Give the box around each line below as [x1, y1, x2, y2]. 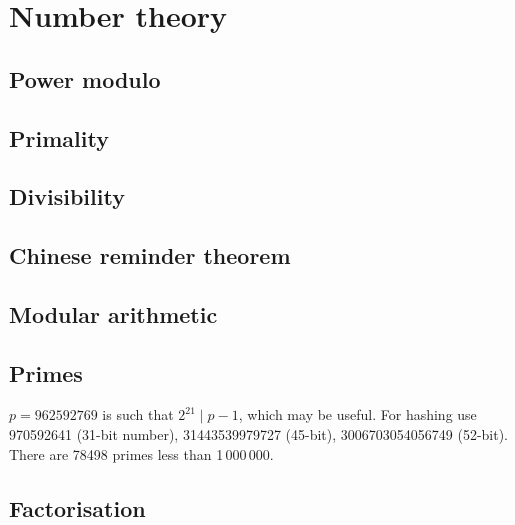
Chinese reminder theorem [9, 240, 291, 271]
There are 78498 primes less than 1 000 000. [9, 443, 274, 464]
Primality [9, 122, 109, 153]
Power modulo [9, 63, 161, 94]
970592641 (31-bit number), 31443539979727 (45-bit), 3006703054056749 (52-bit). [9, 424, 508, 445]
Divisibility [9, 181, 125, 212]
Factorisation [9, 492, 146, 523]
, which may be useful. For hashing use [238, 404, 477, 425]
